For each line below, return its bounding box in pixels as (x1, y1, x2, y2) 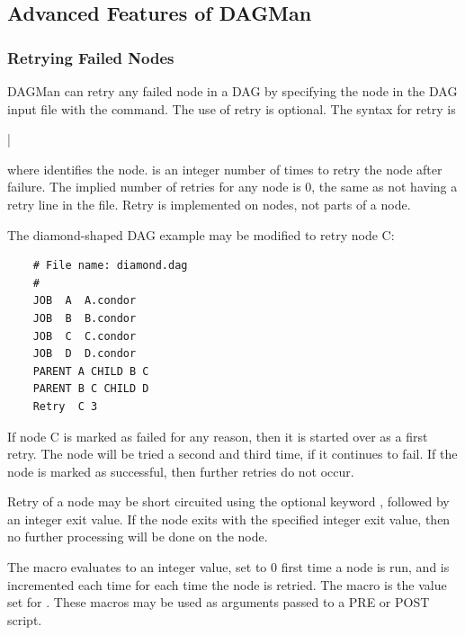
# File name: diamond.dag (32, 259, 188, 273)
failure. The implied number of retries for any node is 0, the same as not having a (7, 177, 458, 196)
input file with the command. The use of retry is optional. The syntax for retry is (7, 99, 456, 118)
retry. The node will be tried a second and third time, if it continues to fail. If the (7, 444, 458, 463)
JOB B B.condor (32, 311, 137, 325)
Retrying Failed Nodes (7, 46, 174, 68)
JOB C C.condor (32, 329, 137, 343)
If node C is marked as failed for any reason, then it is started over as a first (7, 426, 428, 445)
